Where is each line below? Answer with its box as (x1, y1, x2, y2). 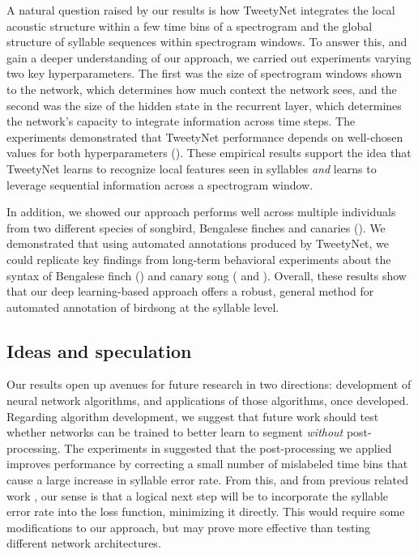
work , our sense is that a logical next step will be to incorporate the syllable (6, 487, 389, 504)
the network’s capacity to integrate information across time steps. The (6, 113, 356, 130)
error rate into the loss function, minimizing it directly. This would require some (6, 503, 405, 520)
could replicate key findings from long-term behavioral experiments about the (6, 250, 391, 267)
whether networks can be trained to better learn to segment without (6, 424, 343, 441)
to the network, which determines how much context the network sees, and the (6, 80, 397, 97)
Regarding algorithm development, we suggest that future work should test (6, 407, 379, 424)
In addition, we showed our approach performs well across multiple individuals (6, 203, 396, 220)
